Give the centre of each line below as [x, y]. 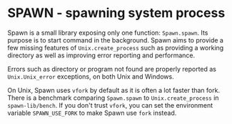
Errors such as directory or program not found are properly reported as [112, 69]
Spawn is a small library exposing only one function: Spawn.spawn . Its [108, 33]
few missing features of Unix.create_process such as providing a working [116, 47]
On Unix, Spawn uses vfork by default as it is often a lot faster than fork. [114, 90]
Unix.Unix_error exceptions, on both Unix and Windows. [91, 77]
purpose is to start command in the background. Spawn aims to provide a [115, 40]
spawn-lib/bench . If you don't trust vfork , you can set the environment [110, 105]
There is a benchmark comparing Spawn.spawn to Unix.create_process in [113, 98]
